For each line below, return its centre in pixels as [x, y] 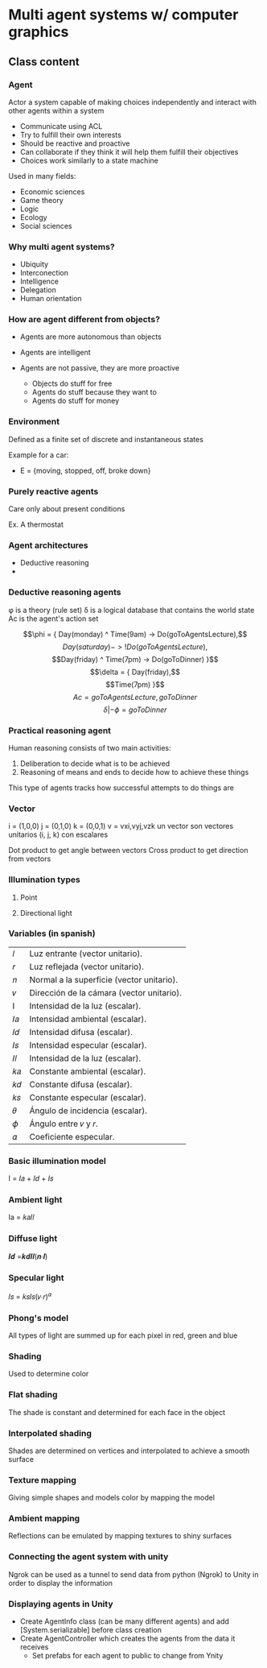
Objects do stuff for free [72, 383]
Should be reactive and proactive [75, 143]
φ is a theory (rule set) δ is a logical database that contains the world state [131, 610]
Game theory [42, 200]
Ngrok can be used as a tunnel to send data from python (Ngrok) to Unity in [133, 1574]
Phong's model [39, 1318]
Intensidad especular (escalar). [88, 1045]
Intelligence [39, 281]
